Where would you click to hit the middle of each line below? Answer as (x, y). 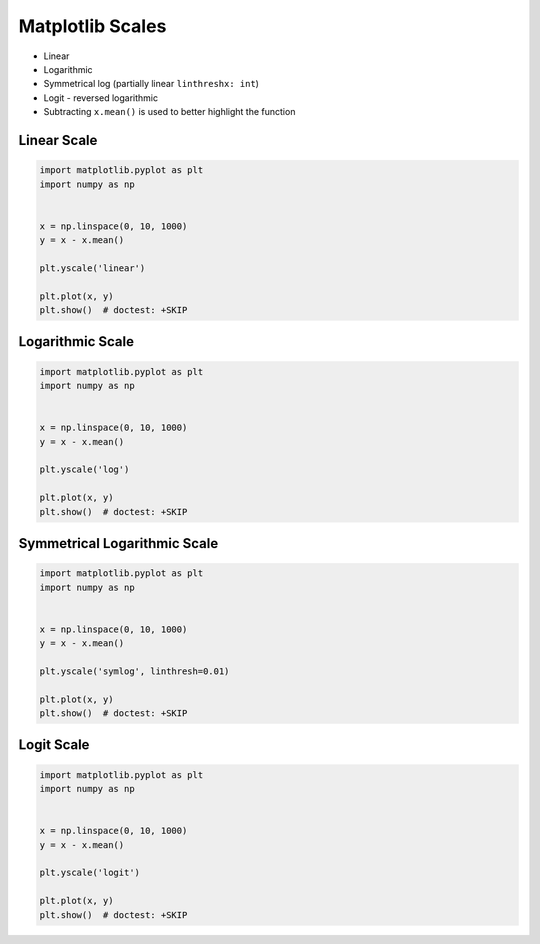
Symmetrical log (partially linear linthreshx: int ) (151, 84)
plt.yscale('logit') (89, 873)
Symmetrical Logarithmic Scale (118, 543)
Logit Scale (54, 745)
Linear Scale (58, 140)
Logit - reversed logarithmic (101, 97)
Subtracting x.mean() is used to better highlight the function (169, 112)
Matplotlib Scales (92, 26)
